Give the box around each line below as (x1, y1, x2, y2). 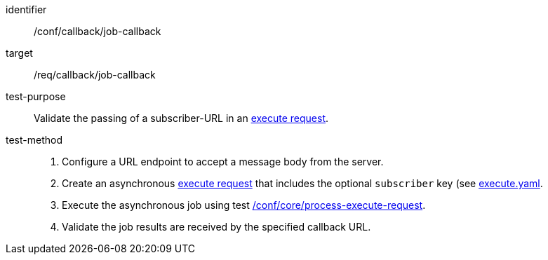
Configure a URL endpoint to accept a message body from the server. (62, 156, 384, 167)
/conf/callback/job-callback (34, 25, 161, 37)
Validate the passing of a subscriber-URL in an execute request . (34, 112, 329, 124)
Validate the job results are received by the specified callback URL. (62, 221, 371, 233)
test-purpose (6, 90, 66, 102)
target (6, 47, 33, 59)
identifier (6, 4, 47, 15)
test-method (6, 134, 62, 146)
